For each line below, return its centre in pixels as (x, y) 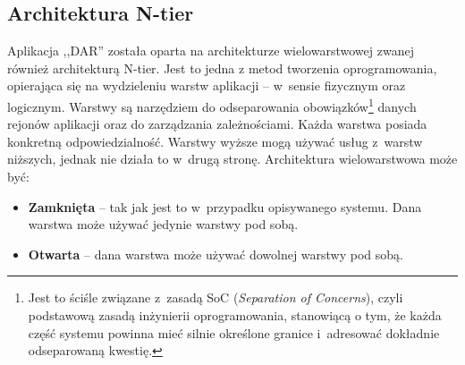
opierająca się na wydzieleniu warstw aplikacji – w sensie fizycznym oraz (207, 85)
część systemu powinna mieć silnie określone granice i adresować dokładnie (234, 332)
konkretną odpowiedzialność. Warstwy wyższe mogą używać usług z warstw (215, 141)
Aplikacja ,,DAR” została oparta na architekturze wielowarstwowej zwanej (211, 51)
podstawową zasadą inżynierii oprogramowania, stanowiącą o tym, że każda (235, 314)
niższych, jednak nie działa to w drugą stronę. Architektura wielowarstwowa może (232, 159)
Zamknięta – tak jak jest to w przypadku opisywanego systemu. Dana (225, 206)
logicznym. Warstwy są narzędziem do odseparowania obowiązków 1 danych (212, 105)
